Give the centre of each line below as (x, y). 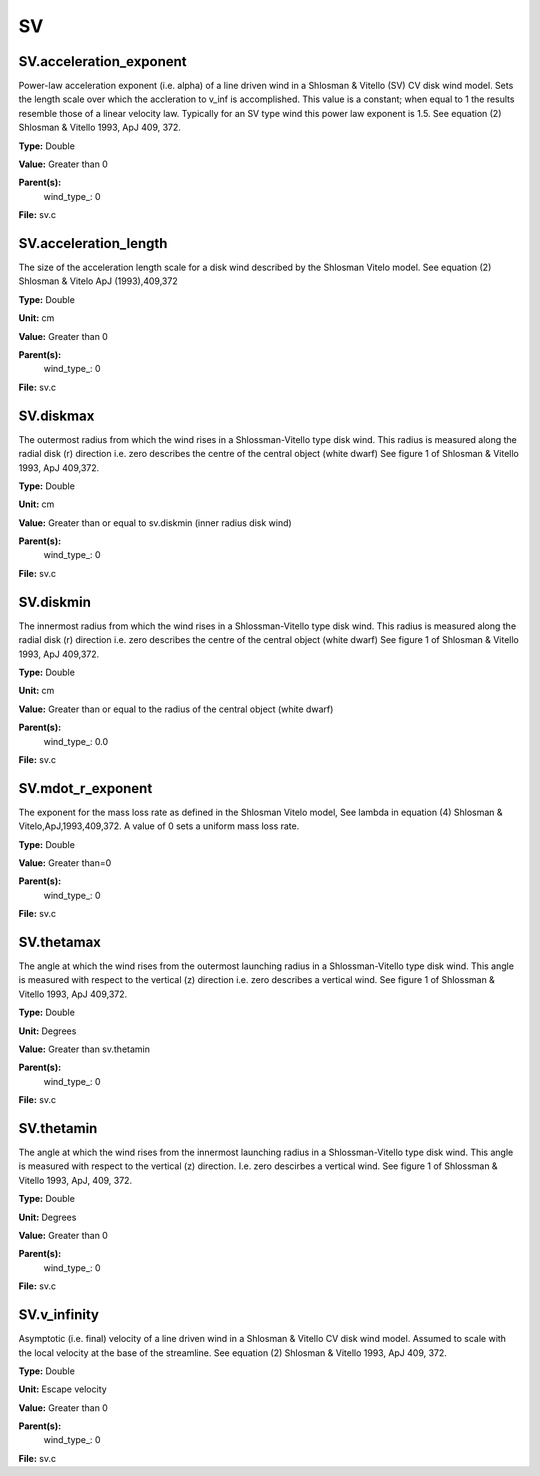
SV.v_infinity (59, 1315)
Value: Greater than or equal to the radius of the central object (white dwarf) (176, 709)
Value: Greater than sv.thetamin (84, 1049)
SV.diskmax (56, 415)
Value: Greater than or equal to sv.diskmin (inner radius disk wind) (155, 522)
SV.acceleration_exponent (102, 61)
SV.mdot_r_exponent (85, 788)
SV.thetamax (60, 941)
